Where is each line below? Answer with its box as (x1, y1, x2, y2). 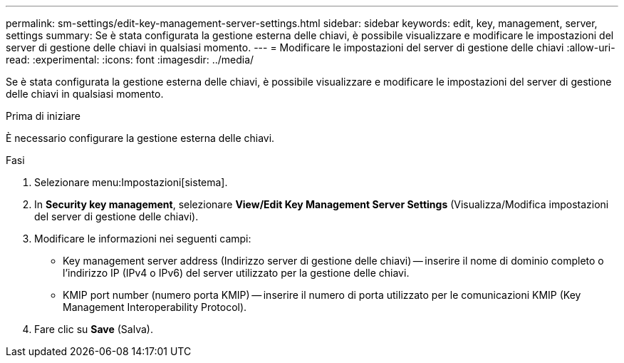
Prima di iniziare (6, 110, 80, 122)
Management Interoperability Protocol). (63, 301, 247, 313)
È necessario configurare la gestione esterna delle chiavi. (6, 132, 275, 144)
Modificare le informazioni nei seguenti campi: (34, 232, 251, 245)
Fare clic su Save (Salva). (34, 323, 153, 335)
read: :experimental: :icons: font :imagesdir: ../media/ (6, 53, 254, 66)
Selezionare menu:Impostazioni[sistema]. (34, 176, 228, 188)
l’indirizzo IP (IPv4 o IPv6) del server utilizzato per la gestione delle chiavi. (63, 267, 410, 279)
